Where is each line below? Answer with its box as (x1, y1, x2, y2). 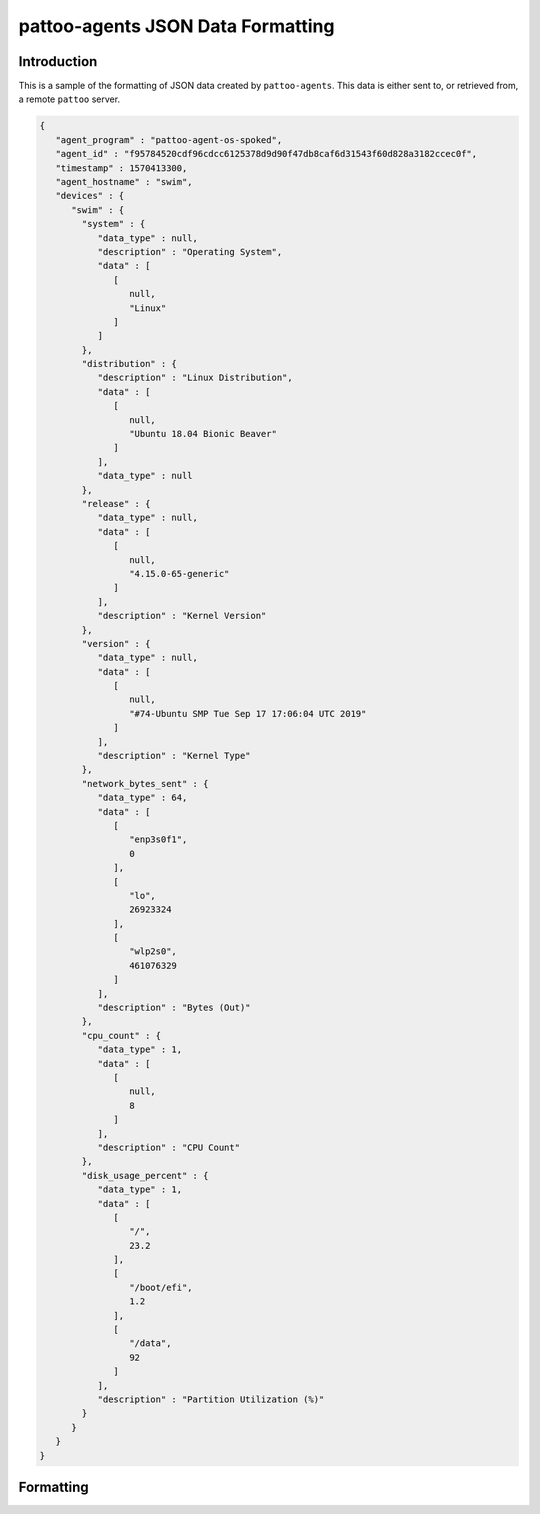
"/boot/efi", (128, 1281, 194, 1293)
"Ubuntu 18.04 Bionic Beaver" (128, 428, 277, 440)
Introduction (18, 53, 98, 70)
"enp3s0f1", (128, 834, 188, 845)
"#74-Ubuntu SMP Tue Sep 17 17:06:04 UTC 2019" (128, 708, 367, 719)
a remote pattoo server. (18, 93, 120, 105)
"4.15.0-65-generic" (128, 568, 230, 579)
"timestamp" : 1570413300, (55, 162, 188, 174)
